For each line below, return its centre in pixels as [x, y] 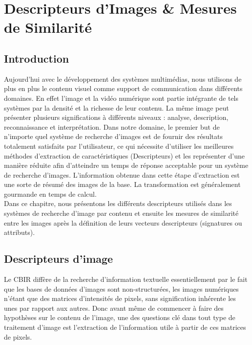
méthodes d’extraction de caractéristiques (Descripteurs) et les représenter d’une [124, 155]
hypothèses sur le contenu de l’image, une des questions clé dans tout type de [120, 317]
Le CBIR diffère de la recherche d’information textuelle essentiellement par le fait [126, 279]
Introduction [37, 58]
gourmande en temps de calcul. [50, 194]
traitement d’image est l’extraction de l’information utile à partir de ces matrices [125, 327]
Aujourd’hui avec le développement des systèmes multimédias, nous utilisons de [123, 79]
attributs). [20, 232]
